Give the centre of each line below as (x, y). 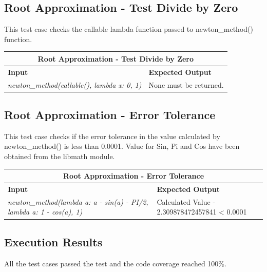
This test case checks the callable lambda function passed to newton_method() (129, 29)
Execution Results (53, 241)
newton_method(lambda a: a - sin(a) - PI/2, (78, 201)
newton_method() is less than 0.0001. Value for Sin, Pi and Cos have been (122, 146)
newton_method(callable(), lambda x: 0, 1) (75, 84)
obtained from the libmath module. (60, 156)
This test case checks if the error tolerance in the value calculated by (112, 136)
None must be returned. (186, 84)
